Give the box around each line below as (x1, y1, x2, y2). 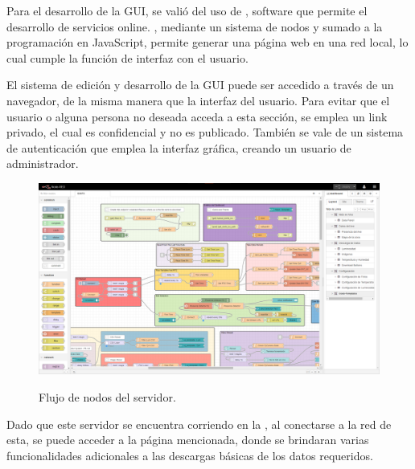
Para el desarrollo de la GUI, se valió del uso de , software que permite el (6, 2, 368, 18)
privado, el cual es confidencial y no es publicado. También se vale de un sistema (6, 124, 404, 141)
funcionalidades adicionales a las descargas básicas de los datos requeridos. (6, 447, 373, 463)
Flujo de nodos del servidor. (39, 389, 176, 406)
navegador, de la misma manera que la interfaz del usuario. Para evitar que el (6, 92, 390, 108)
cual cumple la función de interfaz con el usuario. (6, 49, 249, 66)
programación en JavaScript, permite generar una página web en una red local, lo (6, 34, 409, 51)
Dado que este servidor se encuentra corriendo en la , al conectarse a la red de (6, 415, 392, 432)
